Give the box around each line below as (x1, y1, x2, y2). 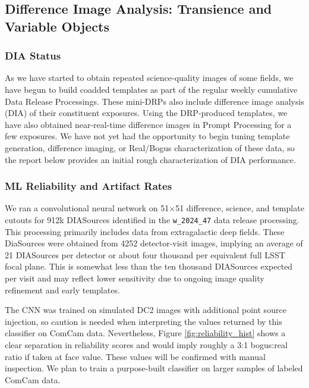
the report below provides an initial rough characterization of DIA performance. (5, 153, 296, 165)
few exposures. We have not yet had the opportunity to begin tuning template (5, 130, 290, 142)
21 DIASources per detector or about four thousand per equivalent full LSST (5, 248, 285, 261)
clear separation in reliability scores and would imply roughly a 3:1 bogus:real (5, 338, 288, 351)
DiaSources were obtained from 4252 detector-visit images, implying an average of (5, 237, 303, 249)
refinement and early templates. (5, 283, 120, 296)
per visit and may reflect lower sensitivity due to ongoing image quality (5, 271, 264, 284)
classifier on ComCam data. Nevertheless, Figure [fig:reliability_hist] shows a (5, 327, 286, 339)
